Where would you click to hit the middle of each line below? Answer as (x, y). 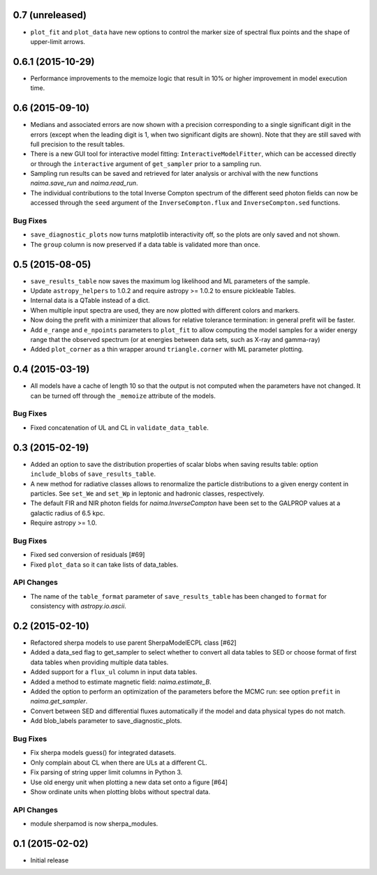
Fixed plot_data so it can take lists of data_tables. (104, 564)
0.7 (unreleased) (50, 15)
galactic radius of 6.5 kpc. (68, 513)
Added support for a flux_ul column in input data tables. (114, 672)
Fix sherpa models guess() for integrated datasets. (103, 753)
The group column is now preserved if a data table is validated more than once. (145, 244)
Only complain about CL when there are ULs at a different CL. (119, 762)
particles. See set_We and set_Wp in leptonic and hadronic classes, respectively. (147, 493)
